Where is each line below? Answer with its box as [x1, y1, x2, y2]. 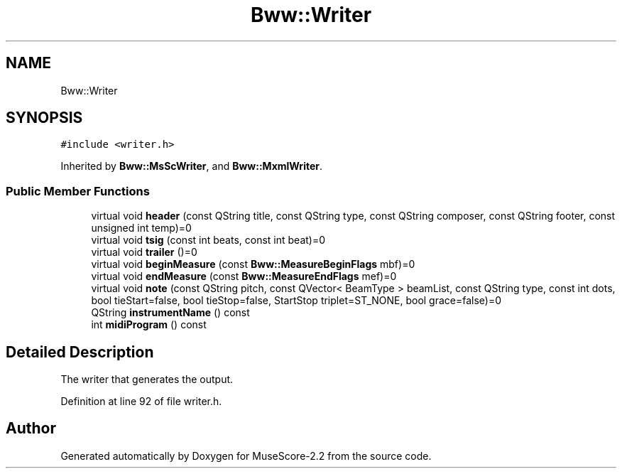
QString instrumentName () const [91, 306, 250, 319]
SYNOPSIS [6, 109, 83, 127]
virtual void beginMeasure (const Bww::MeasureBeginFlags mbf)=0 [91, 258, 415, 271]
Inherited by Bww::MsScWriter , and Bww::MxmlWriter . [60, 160, 323, 173]
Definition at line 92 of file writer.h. [60, 395, 222, 408]
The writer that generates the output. [60, 373, 234, 386]
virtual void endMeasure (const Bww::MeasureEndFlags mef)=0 [91, 270, 397, 283]
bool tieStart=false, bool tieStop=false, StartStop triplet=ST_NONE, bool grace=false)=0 [91, 294, 502, 307]
